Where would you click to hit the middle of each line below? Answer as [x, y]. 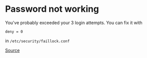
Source [12, 50]
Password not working [52, 9]
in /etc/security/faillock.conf [37, 41]
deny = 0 [14, 31]
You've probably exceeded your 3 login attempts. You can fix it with [74, 23]
